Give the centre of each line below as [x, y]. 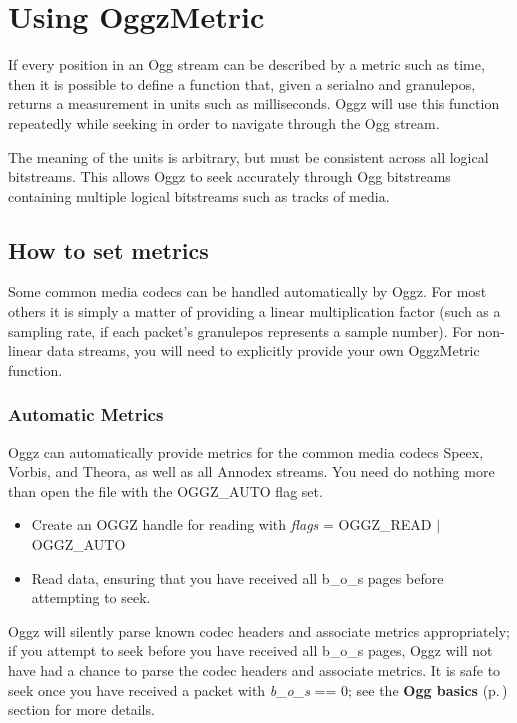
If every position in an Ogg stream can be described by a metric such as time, [246, 64]
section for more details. [81, 709]
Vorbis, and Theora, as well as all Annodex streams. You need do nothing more [251, 471]
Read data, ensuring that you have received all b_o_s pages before [237, 577]
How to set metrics [108, 249]
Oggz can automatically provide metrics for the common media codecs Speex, [246, 451]
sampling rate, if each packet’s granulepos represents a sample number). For [240, 330]
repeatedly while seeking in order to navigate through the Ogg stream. [224, 122]
